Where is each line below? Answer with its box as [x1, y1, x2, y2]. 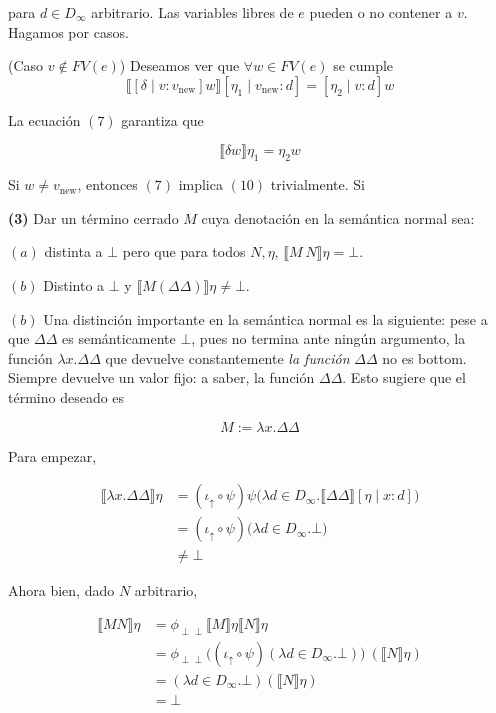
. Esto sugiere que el [342, 367, 466, 388]
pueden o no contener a [309, 2, 453, 22]
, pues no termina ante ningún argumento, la [191, 328, 466, 349]
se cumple [333, 55, 394, 76]
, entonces [77, 174, 138, 195]
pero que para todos [122, 241, 246, 262]
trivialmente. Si [270, 174, 365, 195]
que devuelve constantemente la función [105, 347, 350, 368]
